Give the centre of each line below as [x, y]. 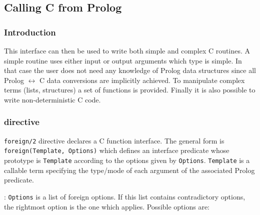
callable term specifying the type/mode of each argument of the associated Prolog [129, 170]
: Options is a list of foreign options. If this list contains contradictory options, [125, 196]
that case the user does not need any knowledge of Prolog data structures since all [130, 70]
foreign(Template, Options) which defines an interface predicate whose [117, 150]
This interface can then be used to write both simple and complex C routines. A [127, 50]
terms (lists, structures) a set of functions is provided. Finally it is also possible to [130, 90]
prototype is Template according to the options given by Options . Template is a [127, 160]
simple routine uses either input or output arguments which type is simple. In [123, 60]
